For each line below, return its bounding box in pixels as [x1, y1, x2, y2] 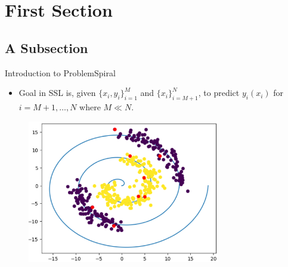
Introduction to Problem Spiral [5, 66, 116, 79]
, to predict [198, 86, 240, 99]
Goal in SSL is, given [18, 86, 96, 99]
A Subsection [5, 38, 88, 57]
